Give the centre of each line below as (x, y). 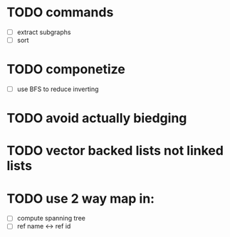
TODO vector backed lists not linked (115, 151)
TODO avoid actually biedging (97, 118)
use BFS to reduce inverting (58, 89)
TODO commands (60, 12)
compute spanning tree (51, 218)
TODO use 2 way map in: (80, 198)
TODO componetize (66, 69)
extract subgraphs (44, 32)
